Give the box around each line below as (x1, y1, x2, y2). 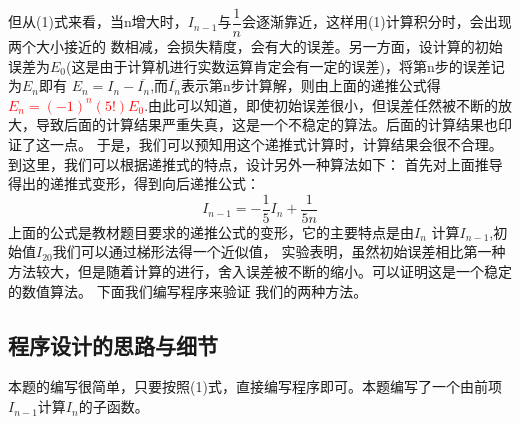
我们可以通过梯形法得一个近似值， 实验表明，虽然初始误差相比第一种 (52, 241, 506, 262)
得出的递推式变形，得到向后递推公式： (8, 173, 260, 194)
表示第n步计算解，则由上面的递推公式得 (180, 75, 441, 96)
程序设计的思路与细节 (8, 329, 218, 360)
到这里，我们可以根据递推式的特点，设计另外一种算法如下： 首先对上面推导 (8, 153, 503, 174)
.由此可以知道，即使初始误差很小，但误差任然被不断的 (144, 94, 499, 115)
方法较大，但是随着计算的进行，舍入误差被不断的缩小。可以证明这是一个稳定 (8, 261, 512, 282)
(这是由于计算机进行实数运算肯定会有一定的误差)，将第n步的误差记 (66, 55, 505, 76)
